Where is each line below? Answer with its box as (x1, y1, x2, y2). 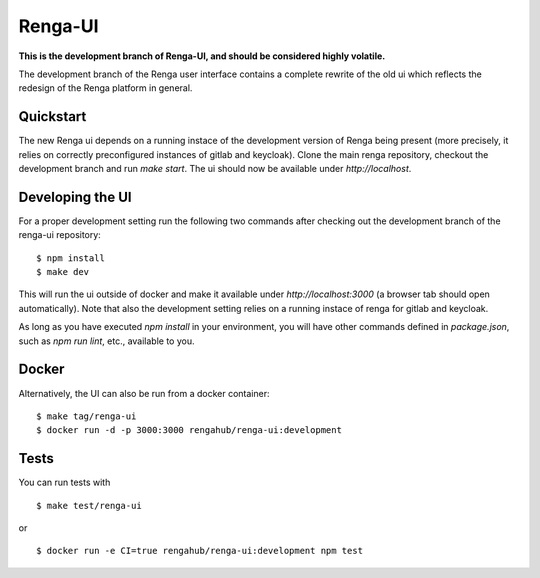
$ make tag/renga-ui (36, 410, 137, 422)
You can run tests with (18, 476, 111, 489)
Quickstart (18, 108, 87, 125)
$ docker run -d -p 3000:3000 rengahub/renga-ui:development (36, 425, 342, 436)
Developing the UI (18, 188, 132, 205)
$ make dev (36, 266, 90, 278)
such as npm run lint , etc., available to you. (18, 335, 195, 347)
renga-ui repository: (18, 229, 102, 241)
